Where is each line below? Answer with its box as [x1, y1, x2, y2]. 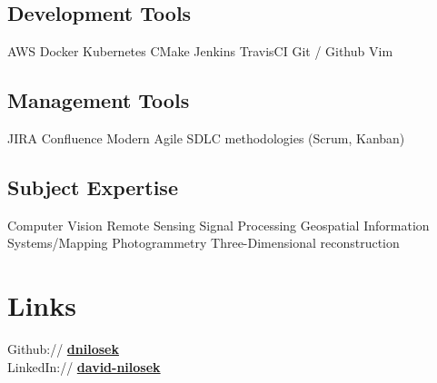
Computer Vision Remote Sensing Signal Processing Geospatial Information [7, 215, 430, 234]
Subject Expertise [7, 172, 178, 201]
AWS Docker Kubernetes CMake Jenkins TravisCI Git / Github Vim [7, 42, 393, 61]
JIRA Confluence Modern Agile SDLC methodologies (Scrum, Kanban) [7, 129, 405, 147]
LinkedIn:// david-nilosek [7, 357, 161, 376]
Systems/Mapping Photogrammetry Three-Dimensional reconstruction [7, 233, 400, 252]
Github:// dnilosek [7, 339, 119, 358]
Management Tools [7, 86, 190, 114]
